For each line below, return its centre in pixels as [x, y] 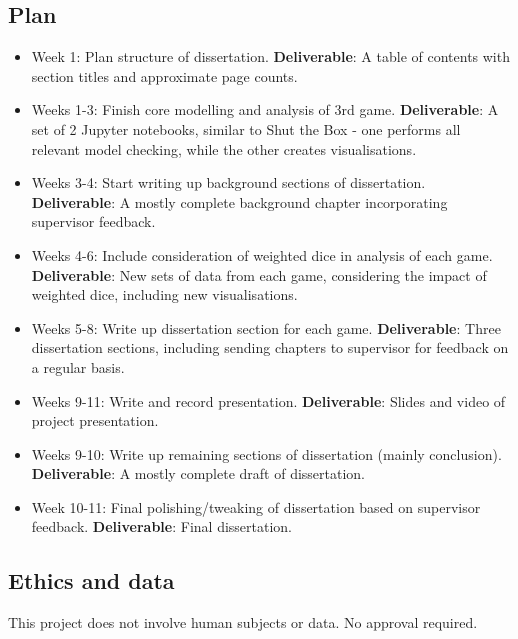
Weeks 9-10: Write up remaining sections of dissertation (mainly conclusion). [266, 453]
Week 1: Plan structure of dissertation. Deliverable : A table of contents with [270, 56]
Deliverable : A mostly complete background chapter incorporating [239, 201]
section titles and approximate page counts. [164, 75]
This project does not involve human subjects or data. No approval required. [243, 622]
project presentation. [95, 420]
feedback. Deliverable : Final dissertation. [162, 526]
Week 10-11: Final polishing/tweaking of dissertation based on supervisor [256, 506]
